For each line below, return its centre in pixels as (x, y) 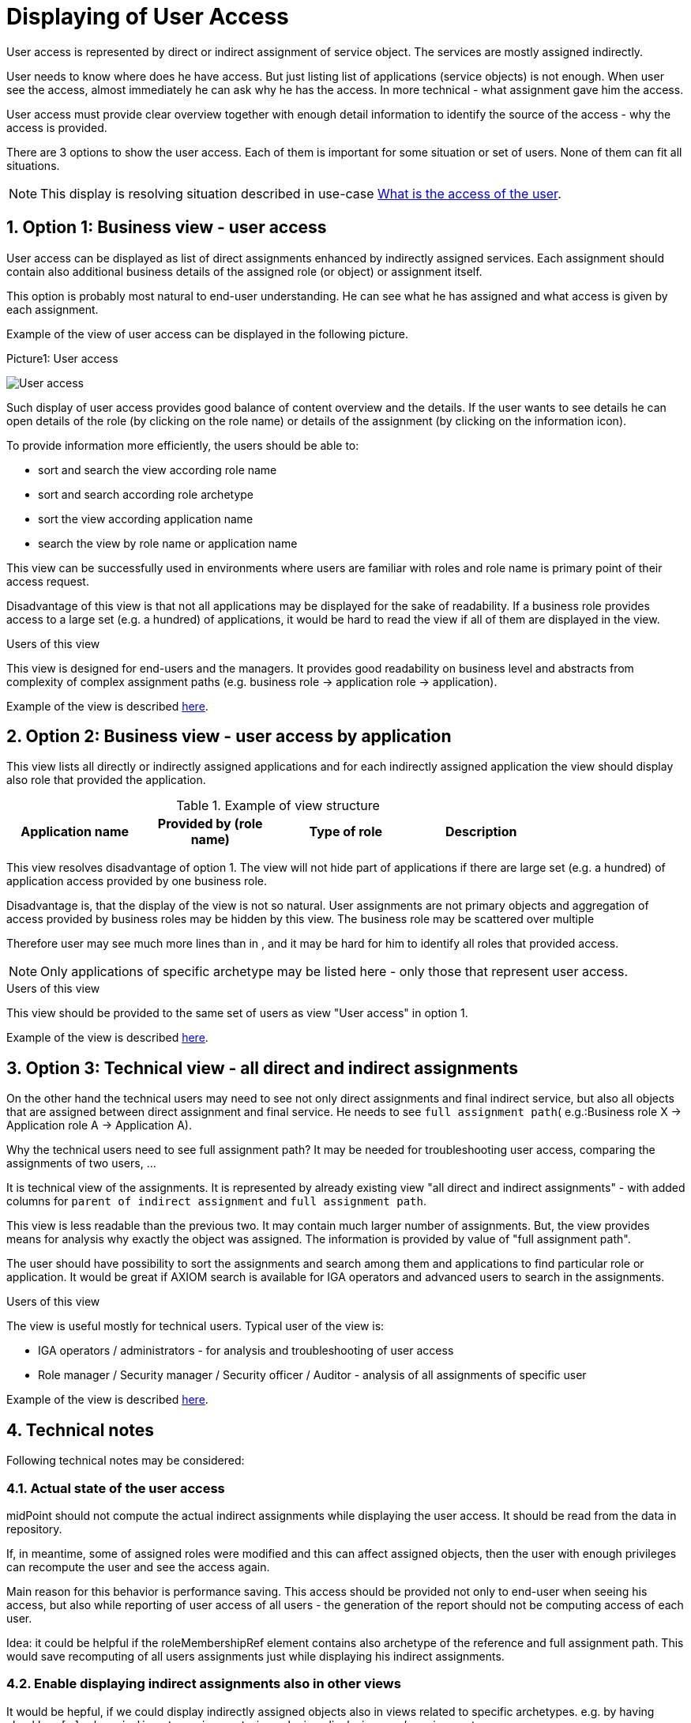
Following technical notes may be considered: (126, 1461)
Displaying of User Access (148, 17)
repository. (34, 1529)
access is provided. (57, 127)
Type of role (345, 832)
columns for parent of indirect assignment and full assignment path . (216, 1201)
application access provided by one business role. (137, 881)
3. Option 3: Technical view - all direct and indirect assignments (262, 1068)
